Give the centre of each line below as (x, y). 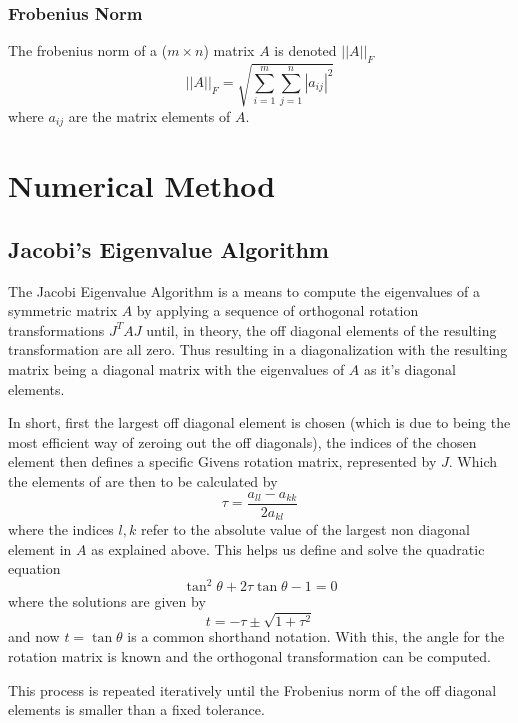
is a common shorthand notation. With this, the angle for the (316, 636)
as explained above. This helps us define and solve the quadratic (288, 548)
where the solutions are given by (107, 601)
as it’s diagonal (410, 368)
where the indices (61, 529)
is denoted (305, 50)
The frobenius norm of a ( (88, 50)
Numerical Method (142, 185)
